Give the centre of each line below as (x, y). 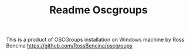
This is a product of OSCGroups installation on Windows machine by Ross (95, 40)
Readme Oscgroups (99, 10)
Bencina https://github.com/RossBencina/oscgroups (69, 46)
